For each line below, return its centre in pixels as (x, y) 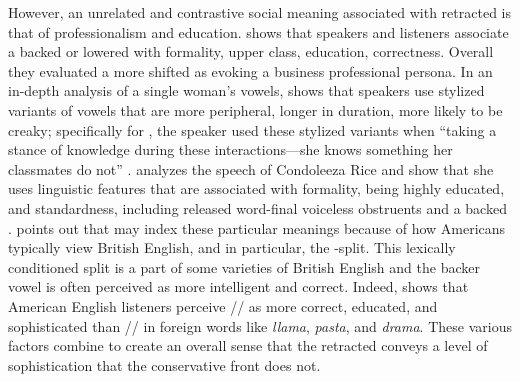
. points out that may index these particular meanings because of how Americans (257, 227)
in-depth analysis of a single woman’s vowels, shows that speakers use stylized (246, 90)
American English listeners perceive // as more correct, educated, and (223, 305)
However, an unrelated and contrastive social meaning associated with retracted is (259, 12)
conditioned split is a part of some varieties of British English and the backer (244, 266)
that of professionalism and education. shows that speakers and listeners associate (258, 31)
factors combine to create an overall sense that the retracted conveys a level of (248, 345)
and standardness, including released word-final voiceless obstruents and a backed (257, 207)
